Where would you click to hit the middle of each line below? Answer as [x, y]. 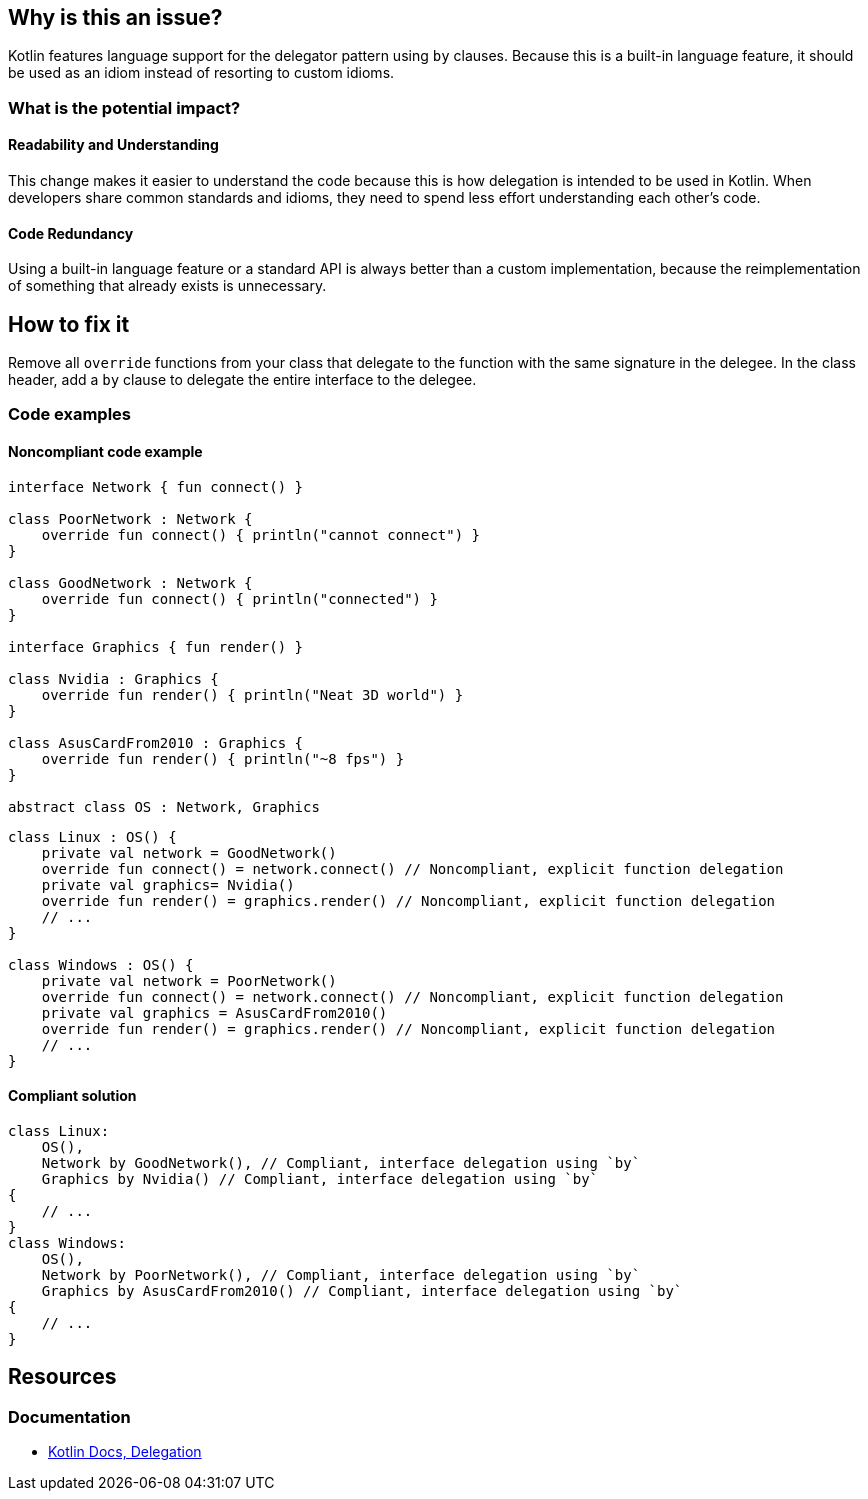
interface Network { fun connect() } [156, 486]
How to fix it [69, 324]
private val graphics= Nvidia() [168, 884]
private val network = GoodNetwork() [189, 852]
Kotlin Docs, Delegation [125, 1452]
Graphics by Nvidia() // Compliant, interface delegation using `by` [320, 1178]
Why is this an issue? [115, 17]
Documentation [69, 1416]
